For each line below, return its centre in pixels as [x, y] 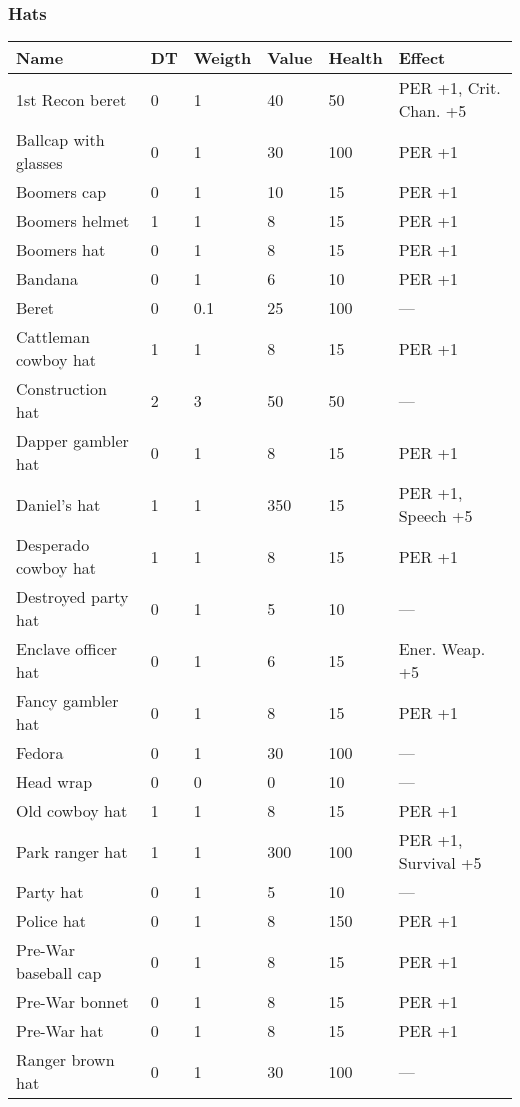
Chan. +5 [432, 111]
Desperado [53, 545]
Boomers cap [61, 192]
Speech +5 [435, 516]
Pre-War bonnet [72, 1002]
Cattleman [53, 337]
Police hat [51, 921]
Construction [61, 389]
